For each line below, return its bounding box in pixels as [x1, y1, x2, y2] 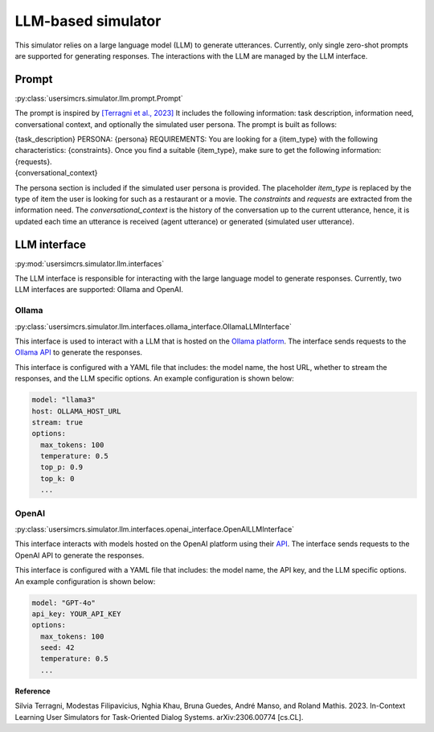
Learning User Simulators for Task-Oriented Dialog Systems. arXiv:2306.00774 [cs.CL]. [14, 712, 304, 722]
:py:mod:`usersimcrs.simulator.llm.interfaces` [14, 258, 165, 269]
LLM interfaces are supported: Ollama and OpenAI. [14, 285, 184, 294]
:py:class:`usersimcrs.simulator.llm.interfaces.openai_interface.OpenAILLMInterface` [14, 524, 295, 534]
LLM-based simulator [14, 12, 162, 30]
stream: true [31, 417, 84, 426]
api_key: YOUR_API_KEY [31, 609, 121, 619]
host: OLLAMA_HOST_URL [31, 406, 121, 416]
